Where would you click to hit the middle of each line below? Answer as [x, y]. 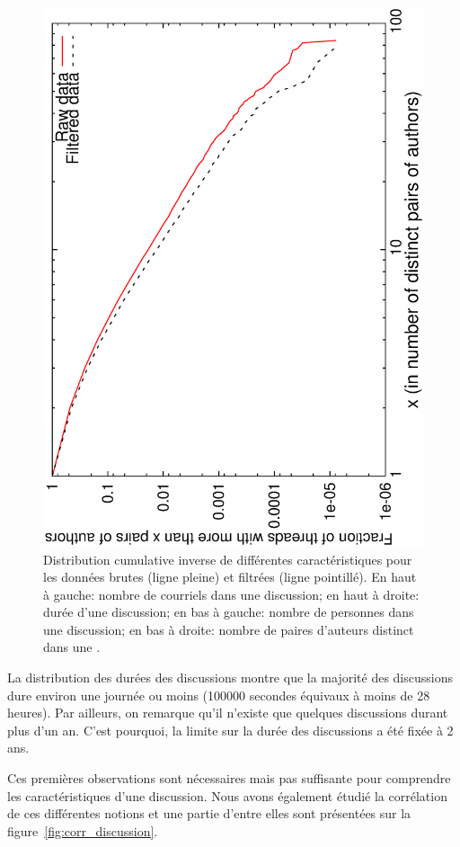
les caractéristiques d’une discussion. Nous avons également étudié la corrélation [227, 795]
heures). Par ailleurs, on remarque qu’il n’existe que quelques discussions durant [228, 713]
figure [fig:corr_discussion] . [83, 830]
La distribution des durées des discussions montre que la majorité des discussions [230, 678]
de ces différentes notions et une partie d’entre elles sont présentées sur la [209, 813]
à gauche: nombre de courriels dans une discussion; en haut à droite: [231, 594]
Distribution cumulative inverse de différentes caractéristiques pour [228, 559]
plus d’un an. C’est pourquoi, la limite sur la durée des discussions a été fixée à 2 [230, 730]
